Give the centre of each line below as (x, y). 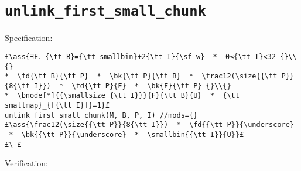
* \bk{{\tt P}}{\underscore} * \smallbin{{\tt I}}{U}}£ (126, 135)
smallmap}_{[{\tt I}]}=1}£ (57, 106)
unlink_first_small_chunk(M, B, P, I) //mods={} (101, 115)
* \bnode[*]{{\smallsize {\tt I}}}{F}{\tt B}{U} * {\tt (122, 96)
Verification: (26, 163)
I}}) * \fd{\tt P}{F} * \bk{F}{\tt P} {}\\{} (133, 86)
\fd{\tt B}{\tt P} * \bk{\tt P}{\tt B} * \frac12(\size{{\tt (147, 76)
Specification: (29, 38)
